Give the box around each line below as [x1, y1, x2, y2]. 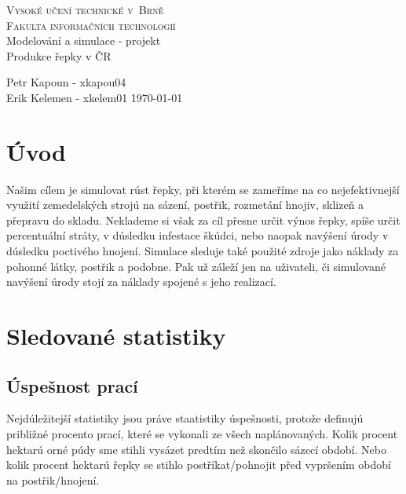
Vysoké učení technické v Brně [6, 2, 164, 17]
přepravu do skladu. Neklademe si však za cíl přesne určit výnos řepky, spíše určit [6, 211, 401, 228]
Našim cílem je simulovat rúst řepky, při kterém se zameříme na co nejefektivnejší [6, 181, 400, 197]
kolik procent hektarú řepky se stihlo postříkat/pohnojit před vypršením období [6, 456, 391, 473]
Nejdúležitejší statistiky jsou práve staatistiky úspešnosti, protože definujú [6, 410, 364, 426]
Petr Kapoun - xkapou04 [6, 74, 126, 90]
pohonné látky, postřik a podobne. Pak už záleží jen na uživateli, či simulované [6, 258, 386, 274]
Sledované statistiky [6, 320, 226, 352]
